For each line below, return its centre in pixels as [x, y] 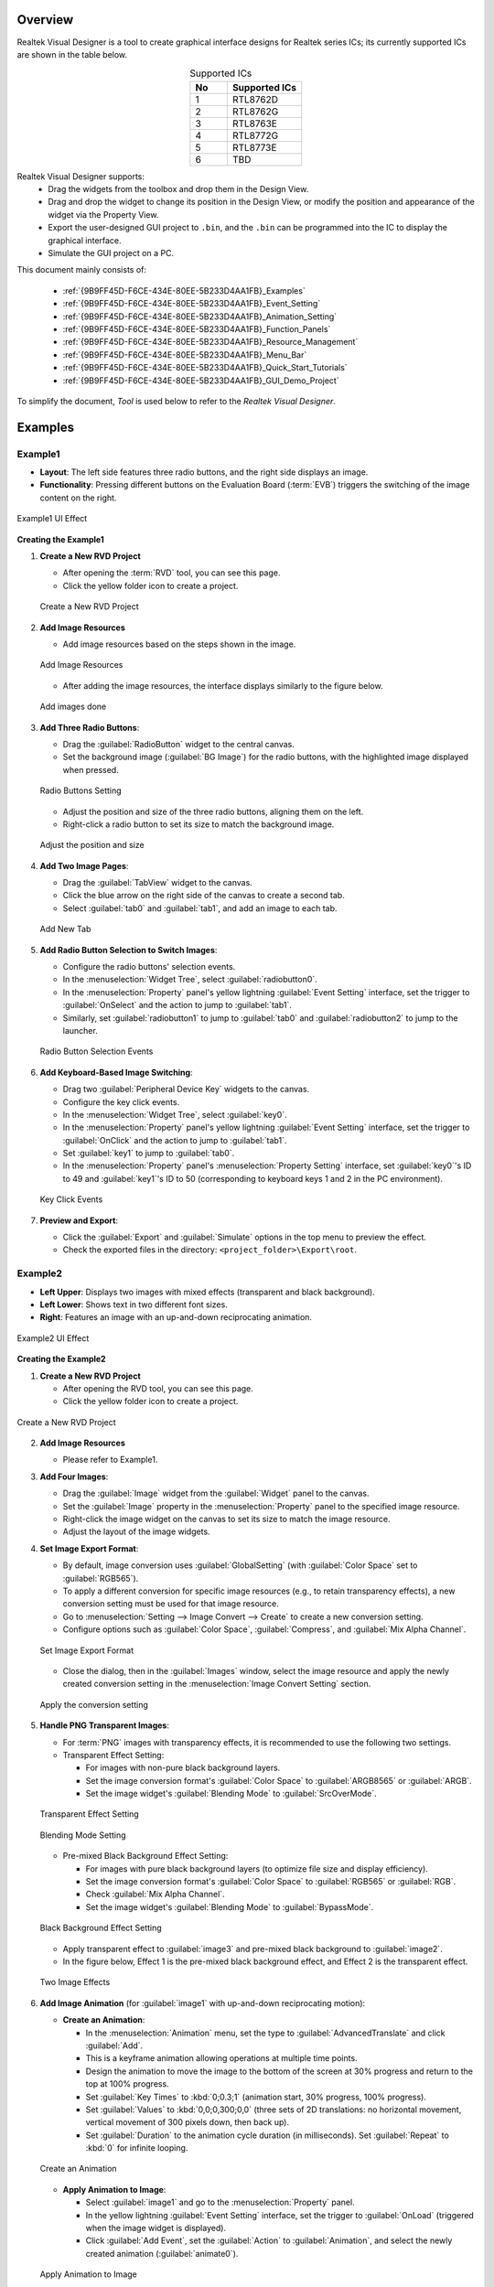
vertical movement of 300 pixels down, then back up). [188, 2122]
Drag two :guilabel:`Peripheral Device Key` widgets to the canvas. [186, 1090]
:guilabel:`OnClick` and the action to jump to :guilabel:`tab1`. [175, 1140]
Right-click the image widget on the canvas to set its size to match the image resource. [226, 1519]
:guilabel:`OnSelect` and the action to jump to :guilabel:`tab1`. [177, 1005]
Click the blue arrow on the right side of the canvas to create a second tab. [204, 896]
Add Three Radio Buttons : [90, 727]
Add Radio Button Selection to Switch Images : [129, 950]
